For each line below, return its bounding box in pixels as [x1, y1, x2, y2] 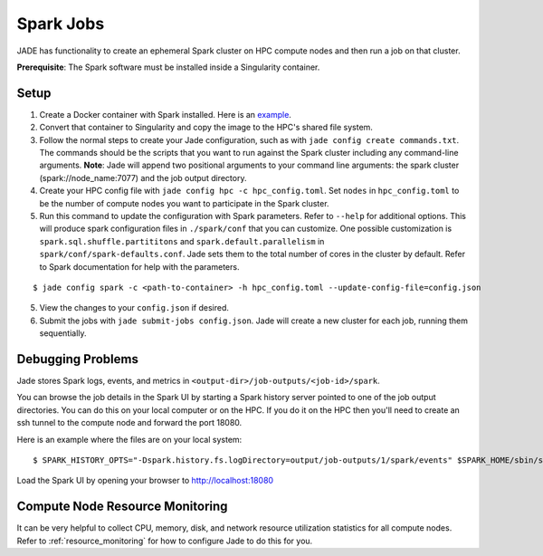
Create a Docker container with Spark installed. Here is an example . [39, 109, 291, 120]
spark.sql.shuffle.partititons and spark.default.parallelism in [39, 235, 325, 246]
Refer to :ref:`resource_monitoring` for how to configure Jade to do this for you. [16, 535, 313, 546]
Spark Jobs [16, 14, 105, 34]
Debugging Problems [16, 351, 139, 367]
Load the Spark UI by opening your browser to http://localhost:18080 [16, 475, 274, 486]
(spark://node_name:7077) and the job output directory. [39, 172, 247, 183]
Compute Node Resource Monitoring [16, 499, 228, 514]
